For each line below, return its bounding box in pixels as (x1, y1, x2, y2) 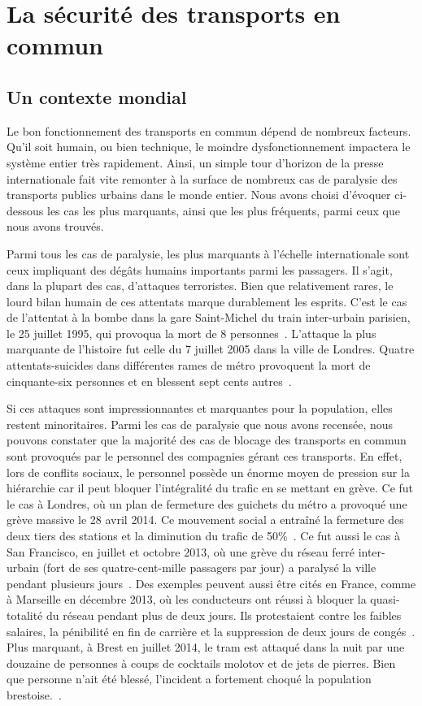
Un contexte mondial (7, 84, 187, 109)
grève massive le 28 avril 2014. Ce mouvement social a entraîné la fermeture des (7, 511, 404, 528)
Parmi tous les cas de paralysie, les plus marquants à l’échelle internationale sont (7, 245, 410, 262)
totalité (7, 606, 43, 623)
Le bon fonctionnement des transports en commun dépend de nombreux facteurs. (7, 122, 411, 139)
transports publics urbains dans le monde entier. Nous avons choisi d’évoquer (7, 186, 391, 203)
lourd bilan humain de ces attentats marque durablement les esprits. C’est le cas (7, 292, 407, 310)
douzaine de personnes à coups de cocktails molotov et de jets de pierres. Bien (7, 654, 396, 671)
